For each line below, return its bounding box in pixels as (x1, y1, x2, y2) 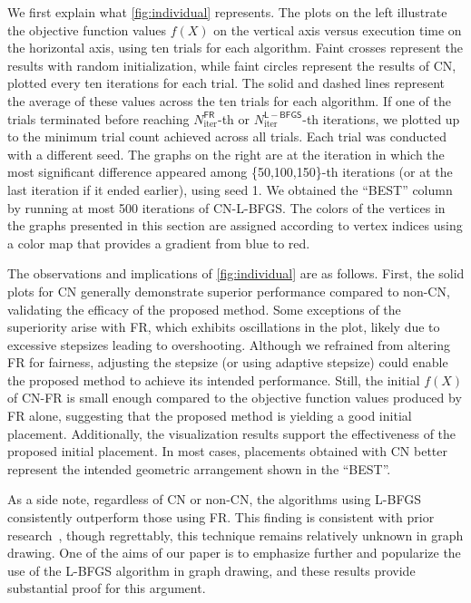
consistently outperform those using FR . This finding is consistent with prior (7, 508, 435, 527)
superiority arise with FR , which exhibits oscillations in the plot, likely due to (7, 317, 440, 336)
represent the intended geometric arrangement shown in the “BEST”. (7, 459, 391, 478)
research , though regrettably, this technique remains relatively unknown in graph (7, 525, 464, 544)
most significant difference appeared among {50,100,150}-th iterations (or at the (7, 162, 453, 181)
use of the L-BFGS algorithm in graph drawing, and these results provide (7, 560, 416, 579)
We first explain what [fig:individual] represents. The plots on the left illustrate (7, 3, 447, 21)
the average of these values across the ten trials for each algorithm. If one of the (7, 91, 451, 110)
